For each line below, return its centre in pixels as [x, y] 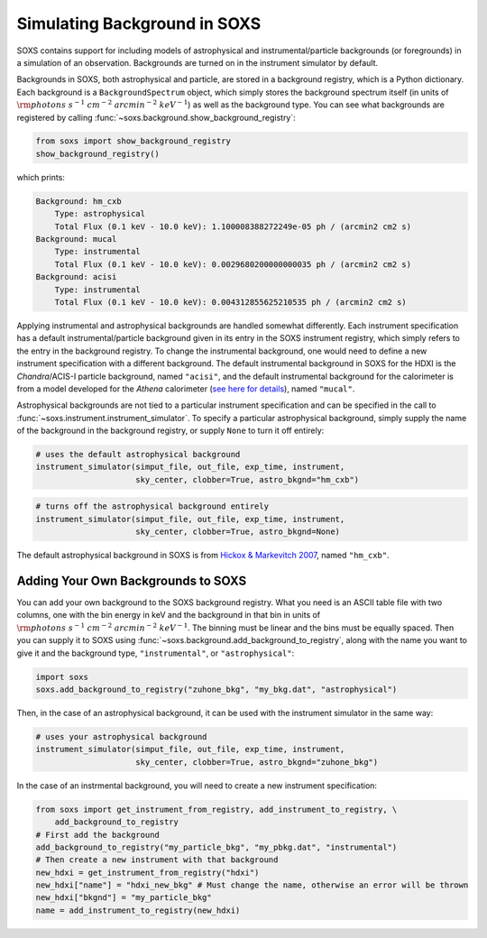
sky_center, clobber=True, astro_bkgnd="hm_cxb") [248, 479]
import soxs [62, 677]
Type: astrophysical [100, 214]
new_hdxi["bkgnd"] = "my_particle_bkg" [124, 898]
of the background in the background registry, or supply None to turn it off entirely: [170, 431]
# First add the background [97, 835]
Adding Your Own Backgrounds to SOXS [132, 581]
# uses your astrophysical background [121, 736]
